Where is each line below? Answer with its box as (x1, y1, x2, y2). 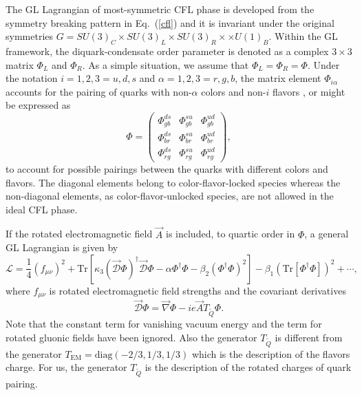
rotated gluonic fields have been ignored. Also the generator (6, 330, 257, 344)
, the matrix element (235, 71, 321, 85)
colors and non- (201, 84, 266, 98)
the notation (6, 71, 58, 85)
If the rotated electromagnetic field (6, 226, 153, 241)
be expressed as (6, 98, 71, 112)
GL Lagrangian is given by (6, 240, 118, 255)
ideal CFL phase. (6, 202, 78, 216)
